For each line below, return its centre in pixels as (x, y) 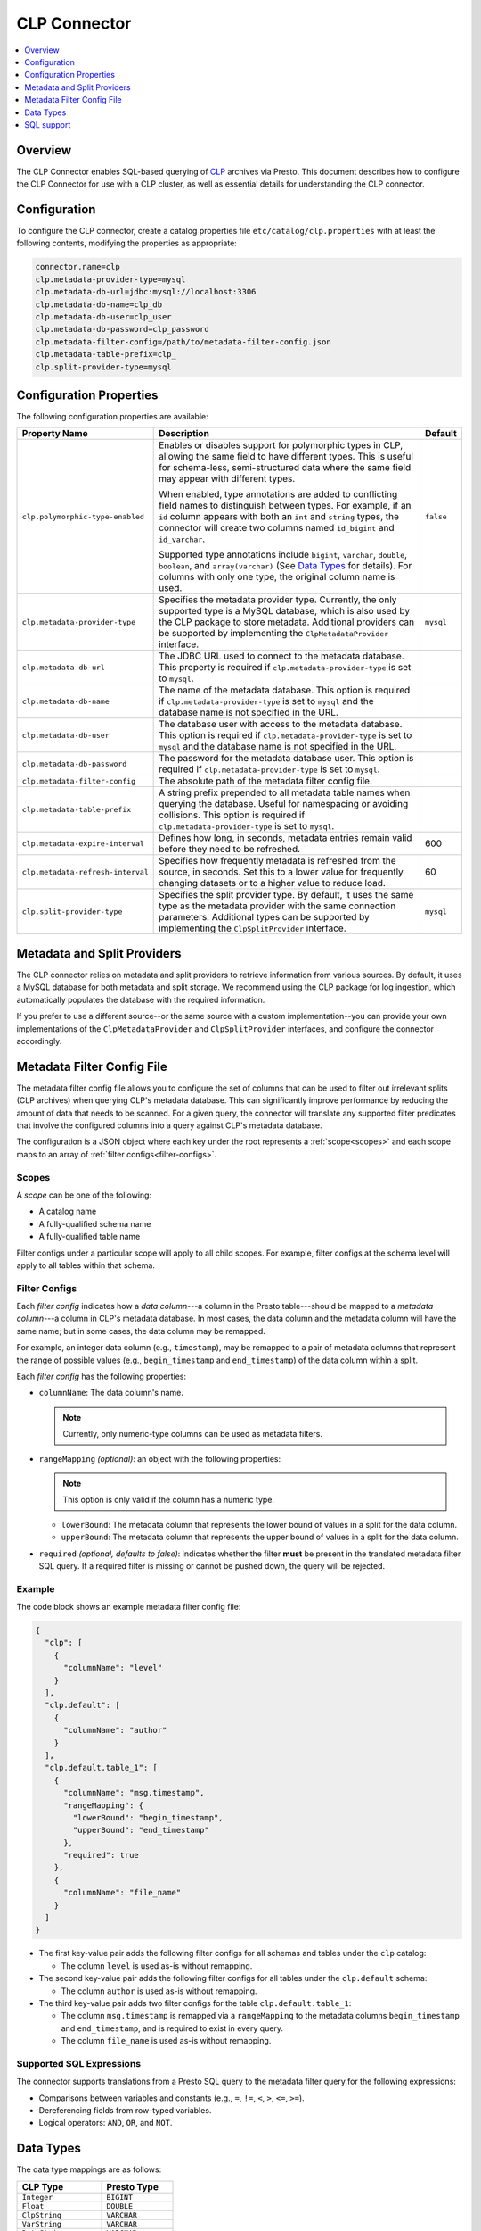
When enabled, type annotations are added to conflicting (278, 494)
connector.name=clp (77, 267)
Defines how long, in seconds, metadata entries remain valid (285, 838)
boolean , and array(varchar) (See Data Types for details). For (285, 566)
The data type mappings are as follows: (89, 2169)
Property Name (55, 434)
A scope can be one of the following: (84, 1195)
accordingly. (39, 1041)
